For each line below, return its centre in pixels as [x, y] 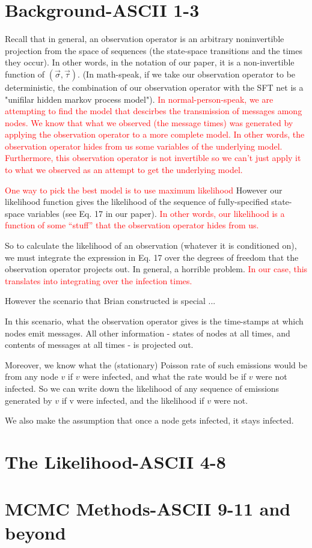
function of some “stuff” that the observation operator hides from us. [132, 225]
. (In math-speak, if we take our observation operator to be [187, 74]
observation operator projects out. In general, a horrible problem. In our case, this [156, 269]
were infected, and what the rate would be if [164, 376]
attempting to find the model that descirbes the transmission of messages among [154, 111]
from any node [32, 376]
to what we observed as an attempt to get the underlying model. [124, 170]
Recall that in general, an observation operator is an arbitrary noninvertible [145, 39]
